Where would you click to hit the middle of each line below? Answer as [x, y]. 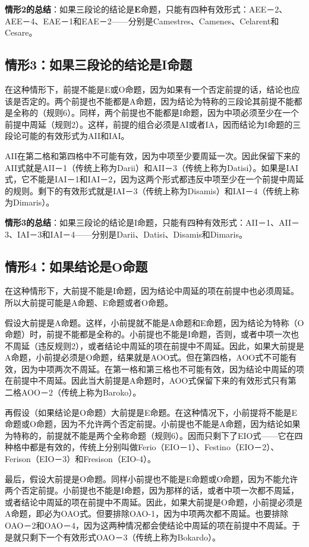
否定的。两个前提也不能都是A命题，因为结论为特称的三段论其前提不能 [157, 101]
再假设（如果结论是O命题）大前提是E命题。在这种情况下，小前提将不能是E [151, 412]
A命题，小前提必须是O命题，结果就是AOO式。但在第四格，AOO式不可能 [147, 357]
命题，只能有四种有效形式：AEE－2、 [214, 9]
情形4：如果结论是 [59, 266]
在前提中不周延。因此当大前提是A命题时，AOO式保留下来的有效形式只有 [146, 380]
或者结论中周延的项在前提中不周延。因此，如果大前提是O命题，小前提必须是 [154, 502]
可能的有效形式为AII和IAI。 [75, 136]
